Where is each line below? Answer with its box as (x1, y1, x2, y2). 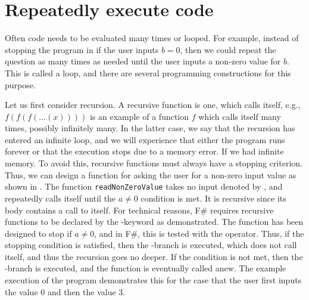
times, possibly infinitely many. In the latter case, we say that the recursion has (5, 122, 295, 134)
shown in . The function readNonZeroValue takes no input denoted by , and (5, 180, 283, 193)
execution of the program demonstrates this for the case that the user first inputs (5, 274, 302, 286)
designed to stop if (5, 227, 72, 239)
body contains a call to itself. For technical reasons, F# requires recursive (5, 203, 274, 216)
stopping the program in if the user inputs (5, 43, 159, 55)
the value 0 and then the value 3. (5, 285, 126, 298)
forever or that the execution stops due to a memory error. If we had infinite (5, 145, 284, 157)
